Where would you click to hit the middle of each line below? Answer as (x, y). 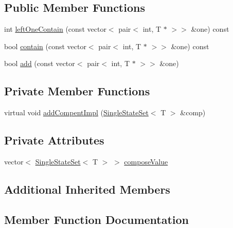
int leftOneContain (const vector (55, 29)
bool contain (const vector (45, 46)
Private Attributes (54, 140)
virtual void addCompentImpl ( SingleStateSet (76, 112)
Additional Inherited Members (87, 189)
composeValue (146, 161)
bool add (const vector (40, 63)
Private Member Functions (77, 91)
